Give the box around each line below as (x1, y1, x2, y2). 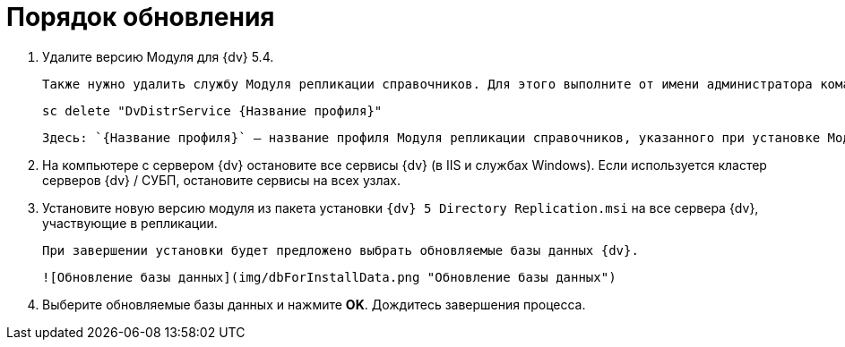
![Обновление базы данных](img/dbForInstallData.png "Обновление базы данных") (42, 269, 617, 284)
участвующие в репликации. (42, 215, 218, 231)
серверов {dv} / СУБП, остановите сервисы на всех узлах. (42, 172, 401, 188)
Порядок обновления (6, 2, 275, 32)
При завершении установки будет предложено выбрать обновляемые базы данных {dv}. (42, 242, 639, 258)
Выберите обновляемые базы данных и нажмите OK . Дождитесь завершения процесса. (42, 296, 586, 312)
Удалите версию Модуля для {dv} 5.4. (42, 48, 274, 64)
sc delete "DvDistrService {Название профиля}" (42, 103, 383, 118)
